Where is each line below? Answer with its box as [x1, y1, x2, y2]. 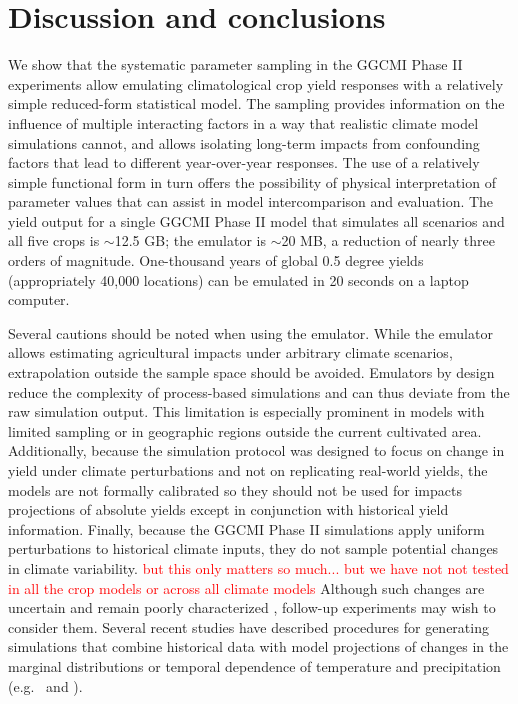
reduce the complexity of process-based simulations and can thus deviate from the [8, 381, 510, 402]
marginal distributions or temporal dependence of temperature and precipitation [8, 655, 501, 676]
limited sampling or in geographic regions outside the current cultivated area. [8, 420, 482, 441]
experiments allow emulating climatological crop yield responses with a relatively [8, 73, 504, 94]
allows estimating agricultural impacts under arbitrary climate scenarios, [8, 342, 453, 363]
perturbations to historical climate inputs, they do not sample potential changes [8, 538, 499, 559]
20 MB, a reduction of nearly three [281, 230, 495, 251]
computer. [8, 289, 70, 310]
